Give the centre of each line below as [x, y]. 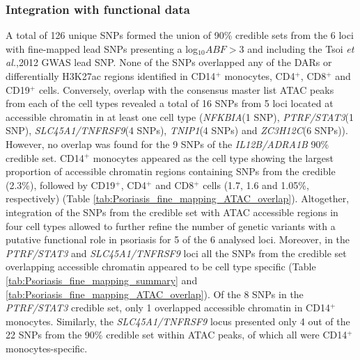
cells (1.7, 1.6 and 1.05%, [256, 185]
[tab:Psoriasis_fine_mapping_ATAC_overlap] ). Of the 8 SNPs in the [155, 294]
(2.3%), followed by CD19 [61, 185]
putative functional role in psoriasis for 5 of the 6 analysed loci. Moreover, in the [178, 239]
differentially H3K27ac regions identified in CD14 [111, 76]
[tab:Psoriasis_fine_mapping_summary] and [102, 280]
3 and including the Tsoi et [297, 48]
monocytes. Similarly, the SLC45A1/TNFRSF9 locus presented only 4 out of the [178, 321]
